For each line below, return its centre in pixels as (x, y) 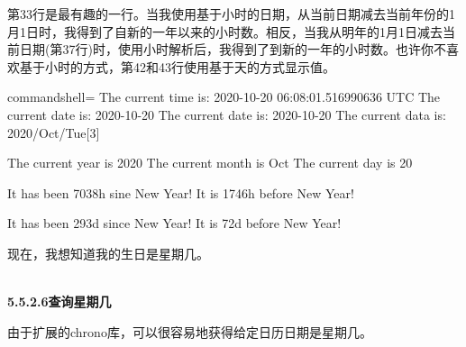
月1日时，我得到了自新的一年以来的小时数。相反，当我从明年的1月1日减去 (225, 31)
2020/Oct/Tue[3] (54, 132)
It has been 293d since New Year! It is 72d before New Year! (174, 223)
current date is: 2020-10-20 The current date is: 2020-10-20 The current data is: (227, 114)
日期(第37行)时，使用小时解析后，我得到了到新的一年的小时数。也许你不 (233, 49)
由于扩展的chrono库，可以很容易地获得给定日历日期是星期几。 (190, 331)
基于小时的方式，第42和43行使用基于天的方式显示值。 (177, 66)
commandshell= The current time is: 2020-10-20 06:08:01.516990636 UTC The (224, 97)
